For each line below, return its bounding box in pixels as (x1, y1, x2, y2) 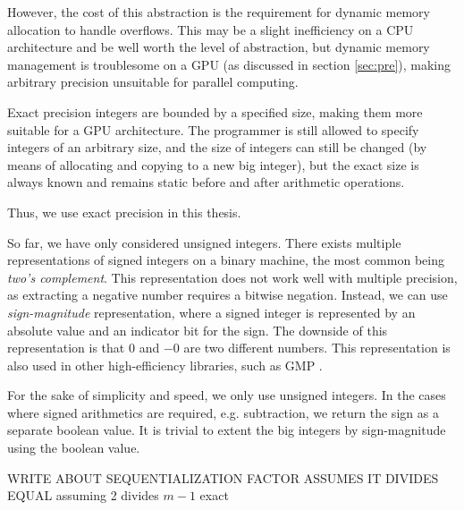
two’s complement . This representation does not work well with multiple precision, (7, 268, 458, 286)
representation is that (7, 338, 125, 357)
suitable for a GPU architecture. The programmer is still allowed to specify (7, 120, 419, 139)
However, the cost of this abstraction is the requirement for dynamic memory (7, 3, 431, 21)
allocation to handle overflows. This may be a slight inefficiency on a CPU (7, 20, 414, 38)
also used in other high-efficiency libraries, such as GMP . (7, 355, 323, 374)
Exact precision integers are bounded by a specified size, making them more (7, 102, 423, 121)
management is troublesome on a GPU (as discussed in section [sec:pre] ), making (7, 55, 451, 73)
